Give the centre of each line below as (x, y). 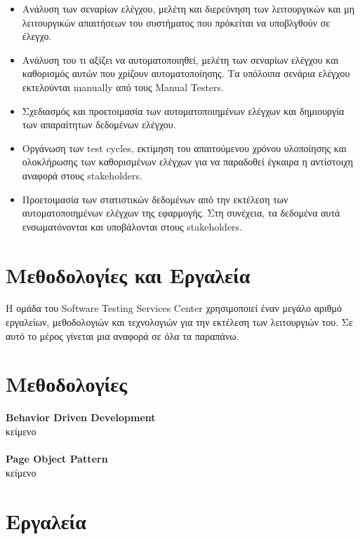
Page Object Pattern (57, 459)
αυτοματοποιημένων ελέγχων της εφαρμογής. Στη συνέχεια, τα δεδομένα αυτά (181, 213)
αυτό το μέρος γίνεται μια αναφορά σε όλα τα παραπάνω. (122, 335)
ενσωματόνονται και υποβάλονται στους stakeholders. (132, 226)
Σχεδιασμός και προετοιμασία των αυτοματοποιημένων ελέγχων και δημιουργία (183, 110)
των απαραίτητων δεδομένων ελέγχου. (99, 124)
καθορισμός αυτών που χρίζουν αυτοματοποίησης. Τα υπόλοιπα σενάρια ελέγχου (186, 73)
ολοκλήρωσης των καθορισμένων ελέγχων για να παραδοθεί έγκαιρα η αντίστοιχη (187, 162)
